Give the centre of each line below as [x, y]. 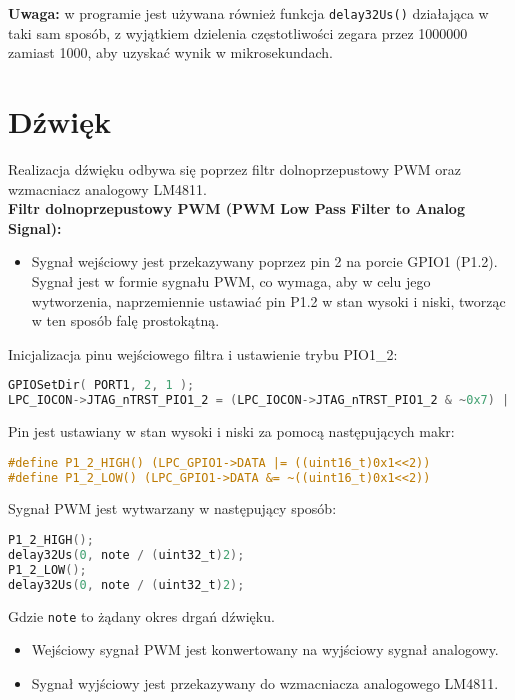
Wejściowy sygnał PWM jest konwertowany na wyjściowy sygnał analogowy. [265, 649]
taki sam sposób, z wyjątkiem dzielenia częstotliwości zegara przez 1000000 [238, 32]
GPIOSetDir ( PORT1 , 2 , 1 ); [101, 385]
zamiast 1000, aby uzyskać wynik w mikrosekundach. [170, 52]
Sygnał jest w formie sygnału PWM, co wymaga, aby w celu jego [231, 280]
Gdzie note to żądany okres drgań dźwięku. [141, 615]
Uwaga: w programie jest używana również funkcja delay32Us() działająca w [248, 13]
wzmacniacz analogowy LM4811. [107, 188]
